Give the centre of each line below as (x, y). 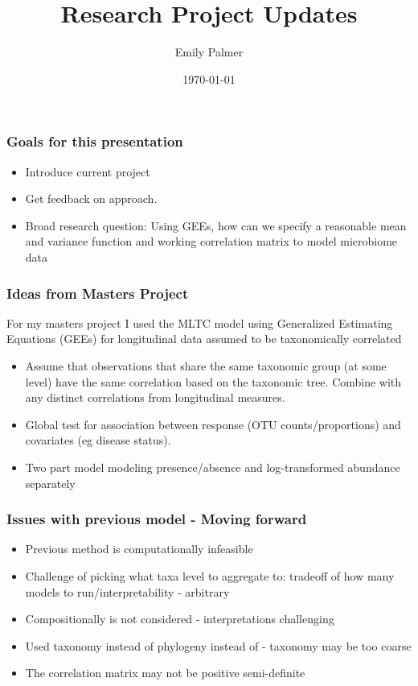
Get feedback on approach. (91, 198)
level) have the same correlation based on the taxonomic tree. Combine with (213, 381)
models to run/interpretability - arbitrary (127, 591)
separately (50, 483)
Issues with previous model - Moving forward (157, 519)
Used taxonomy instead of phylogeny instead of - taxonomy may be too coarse (218, 645)
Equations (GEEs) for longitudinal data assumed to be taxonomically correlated (204, 339)
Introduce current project (88, 171)
